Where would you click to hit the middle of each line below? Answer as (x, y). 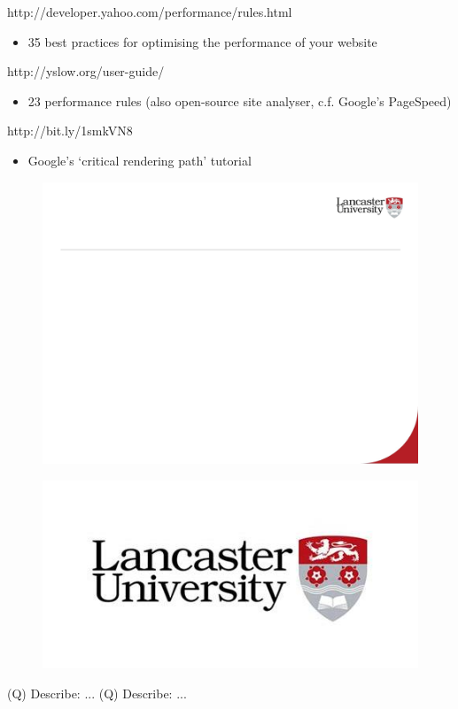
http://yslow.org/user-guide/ (86, 71)
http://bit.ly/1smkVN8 (70, 131)
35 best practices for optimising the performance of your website (202, 41)
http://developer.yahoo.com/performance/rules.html (150, 12)
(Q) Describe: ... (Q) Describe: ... (97, 694)
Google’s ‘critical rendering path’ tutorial (140, 160)
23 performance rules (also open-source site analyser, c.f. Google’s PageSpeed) (240, 100)
